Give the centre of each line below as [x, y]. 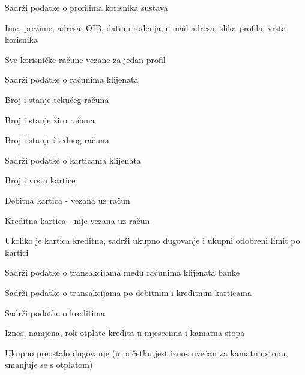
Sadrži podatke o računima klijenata [72, 79]
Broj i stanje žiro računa [50, 120]
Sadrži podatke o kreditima [55, 312]
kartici [17, 252]
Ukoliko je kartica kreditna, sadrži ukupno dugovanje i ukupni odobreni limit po [152, 241]
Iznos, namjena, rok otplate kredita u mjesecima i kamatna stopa [125, 333]
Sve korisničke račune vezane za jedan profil [85, 59]
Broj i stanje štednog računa [57, 140]
